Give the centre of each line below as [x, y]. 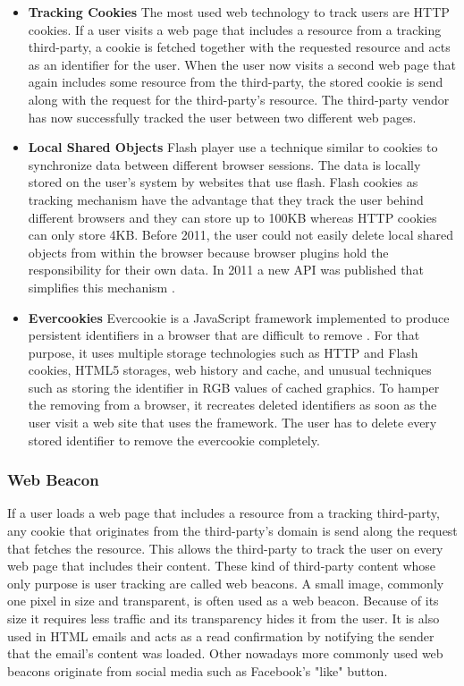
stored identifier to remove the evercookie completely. [174, 440]
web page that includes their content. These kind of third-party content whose [222, 566]
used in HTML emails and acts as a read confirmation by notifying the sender [221, 635]
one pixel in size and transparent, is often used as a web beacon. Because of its [223, 601]
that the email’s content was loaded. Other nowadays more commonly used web [225, 653]
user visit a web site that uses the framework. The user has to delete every [232, 423]
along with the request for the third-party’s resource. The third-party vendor [239, 99]
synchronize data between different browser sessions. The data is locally [224, 164]
